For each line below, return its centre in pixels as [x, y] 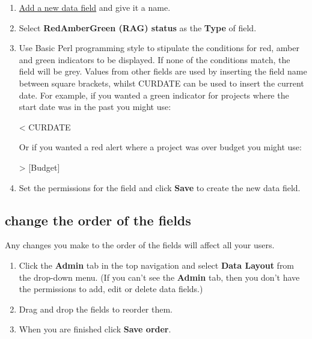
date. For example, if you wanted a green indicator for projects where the [154, 95]
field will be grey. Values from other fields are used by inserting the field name [163, 71]
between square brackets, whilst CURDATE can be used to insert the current [161, 83]
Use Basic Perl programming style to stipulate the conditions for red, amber [159, 48]
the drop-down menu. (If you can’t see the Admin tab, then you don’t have [159, 277]
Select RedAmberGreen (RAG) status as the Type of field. [138, 27]
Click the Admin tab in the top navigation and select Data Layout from [157, 265]
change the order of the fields [98, 220]
